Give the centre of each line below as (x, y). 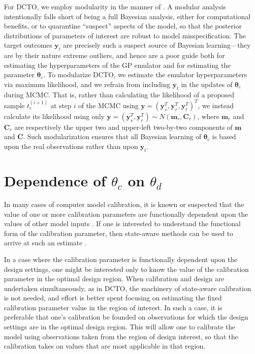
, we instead (216, 105)
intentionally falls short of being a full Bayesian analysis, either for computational (127, 16)
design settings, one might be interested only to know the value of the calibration (127, 269)
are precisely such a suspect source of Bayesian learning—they (157, 45)
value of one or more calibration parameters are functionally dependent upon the (126, 214)
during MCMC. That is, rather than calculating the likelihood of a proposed (119, 94)
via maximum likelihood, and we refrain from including (87, 84)
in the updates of (207, 84)
